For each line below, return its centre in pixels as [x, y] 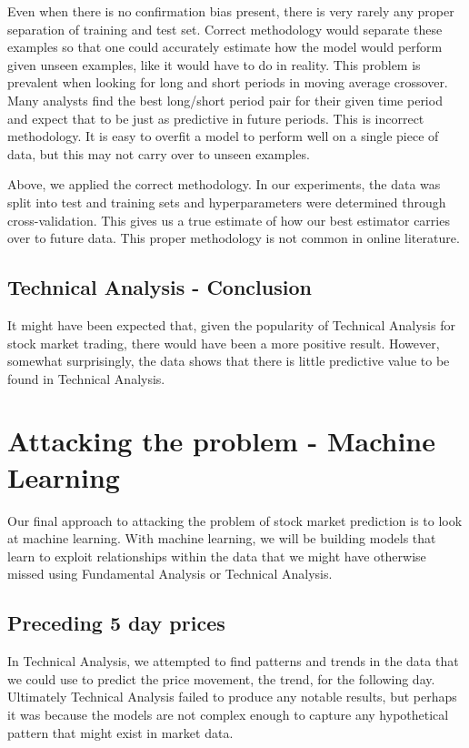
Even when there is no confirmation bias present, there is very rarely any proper [231, 11]
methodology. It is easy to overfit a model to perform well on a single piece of [223, 136]
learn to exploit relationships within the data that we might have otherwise [217, 556]
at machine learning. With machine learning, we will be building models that [222, 538]
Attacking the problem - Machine [222, 441]
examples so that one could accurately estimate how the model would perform [225, 47]
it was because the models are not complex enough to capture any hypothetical [228, 714]
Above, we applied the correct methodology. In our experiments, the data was [224, 184]
